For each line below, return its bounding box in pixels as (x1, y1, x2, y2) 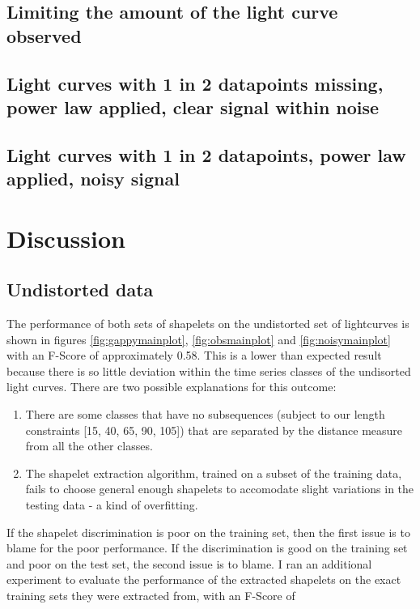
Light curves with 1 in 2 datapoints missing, (6, 70, 384, 96)
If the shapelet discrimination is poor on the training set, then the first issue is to (6, 523, 410, 540)
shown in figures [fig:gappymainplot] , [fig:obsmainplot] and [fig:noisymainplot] (6, 330, 391, 347)
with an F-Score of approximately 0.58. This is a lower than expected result (6, 347, 382, 364)
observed (6, 23, 82, 48)
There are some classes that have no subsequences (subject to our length (25, 406, 385, 423)
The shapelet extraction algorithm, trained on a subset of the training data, (25, 464, 402, 481)
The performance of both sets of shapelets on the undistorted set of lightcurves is (6, 315, 409, 332)
